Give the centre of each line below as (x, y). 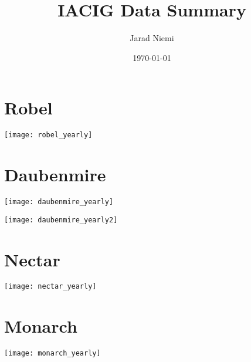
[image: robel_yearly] (48, 135)
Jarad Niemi (152, 38)
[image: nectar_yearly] (50, 287)
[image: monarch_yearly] (52, 353)
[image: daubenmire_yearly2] (61, 220)
